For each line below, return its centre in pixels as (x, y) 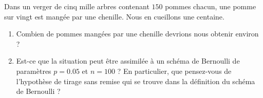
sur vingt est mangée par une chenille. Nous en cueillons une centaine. (114, 16)
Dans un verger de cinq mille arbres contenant (77, 6)
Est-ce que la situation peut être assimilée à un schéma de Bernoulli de (128, 61)
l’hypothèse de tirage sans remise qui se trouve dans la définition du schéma (136, 81)
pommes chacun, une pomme (211, 6)
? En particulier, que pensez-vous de (174, 71)
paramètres (34, 71)
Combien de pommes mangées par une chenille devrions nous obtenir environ (137, 34)
